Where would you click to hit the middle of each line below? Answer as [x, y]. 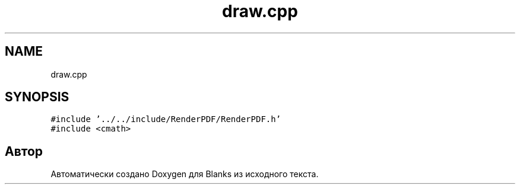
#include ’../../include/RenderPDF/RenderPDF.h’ [166, 119]
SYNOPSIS [37, 97]
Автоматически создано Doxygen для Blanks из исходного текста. [185, 174]
